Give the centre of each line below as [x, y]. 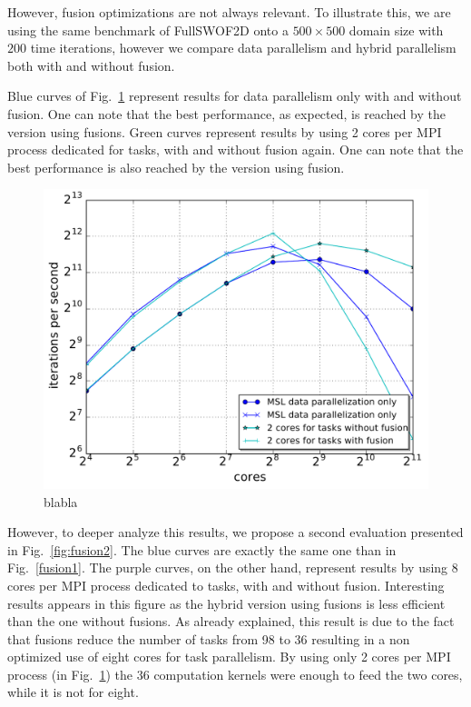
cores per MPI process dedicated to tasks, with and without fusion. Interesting [226, 585]
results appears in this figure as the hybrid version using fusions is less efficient [226, 603]
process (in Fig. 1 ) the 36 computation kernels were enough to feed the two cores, [235, 674]
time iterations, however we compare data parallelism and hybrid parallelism [243, 48]
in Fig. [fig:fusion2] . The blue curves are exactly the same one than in [202, 549]
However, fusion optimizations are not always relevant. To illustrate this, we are [229, 12]
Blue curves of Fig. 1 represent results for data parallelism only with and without [235, 96]
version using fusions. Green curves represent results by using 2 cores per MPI [225, 131]
